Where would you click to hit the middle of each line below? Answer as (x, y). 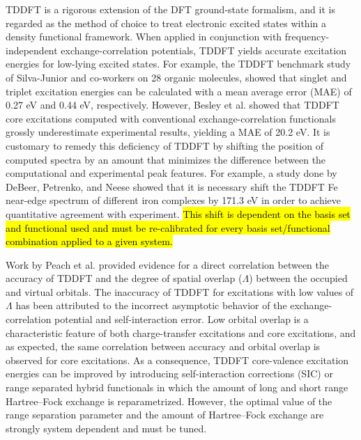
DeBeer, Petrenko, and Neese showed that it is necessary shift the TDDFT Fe (172, 186)
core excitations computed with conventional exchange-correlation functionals (171, 118)
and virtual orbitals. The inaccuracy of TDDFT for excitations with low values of (180, 291)
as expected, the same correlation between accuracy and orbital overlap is (163, 346)
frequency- (307, 37)
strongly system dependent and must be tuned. (106, 428)
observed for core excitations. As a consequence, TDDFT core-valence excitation (177, 360)
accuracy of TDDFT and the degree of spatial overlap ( (124, 278)
